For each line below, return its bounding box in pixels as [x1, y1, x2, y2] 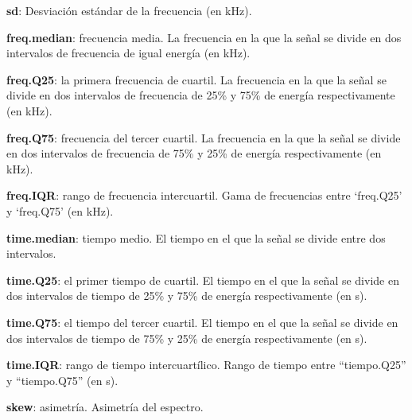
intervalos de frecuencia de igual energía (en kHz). [6, 45, 251, 61]
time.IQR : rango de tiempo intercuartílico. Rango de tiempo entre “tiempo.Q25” [6, 356, 406, 373]
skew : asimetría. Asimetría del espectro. [6, 399, 204, 415]
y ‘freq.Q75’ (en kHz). [6, 202, 114, 219]
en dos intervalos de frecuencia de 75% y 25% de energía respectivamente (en [6, 145, 382, 161]
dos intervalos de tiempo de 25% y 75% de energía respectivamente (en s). [6, 287, 367, 304]
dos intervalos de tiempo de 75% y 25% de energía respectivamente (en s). [6, 329, 367, 346]
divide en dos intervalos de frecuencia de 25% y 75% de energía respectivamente [6, 87, 395, 103]
